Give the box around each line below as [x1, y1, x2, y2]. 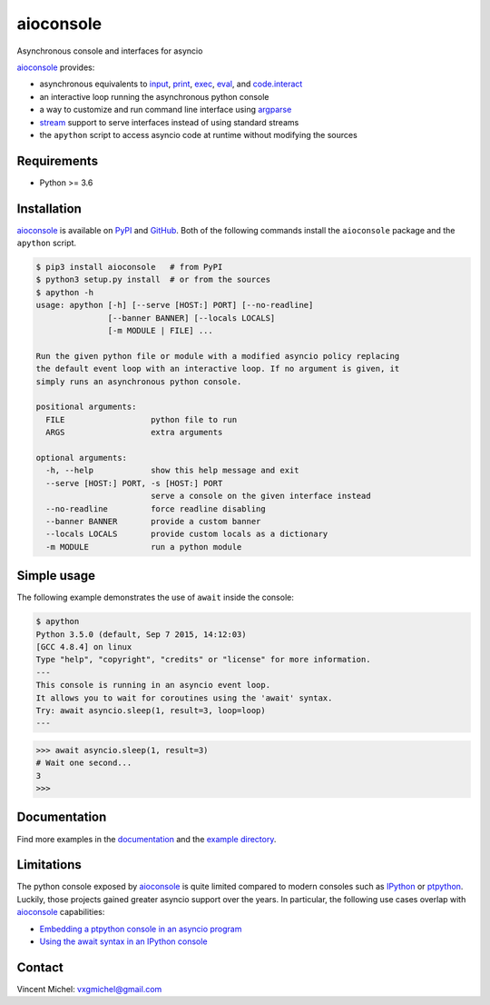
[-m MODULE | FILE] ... [107, 325, 213, 336]
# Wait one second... [35, 758, 132, 768]
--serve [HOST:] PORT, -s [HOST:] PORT [45, 478, 223, 488]
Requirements [16, 153, 99, 168]
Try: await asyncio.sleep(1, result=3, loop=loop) [35, 705, 267, 715]
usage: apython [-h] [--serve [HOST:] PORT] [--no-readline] [35, 300, 314, 311]
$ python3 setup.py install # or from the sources [35, 274, 271, 285]
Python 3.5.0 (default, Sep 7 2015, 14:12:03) [35, 629, 247, 640]
